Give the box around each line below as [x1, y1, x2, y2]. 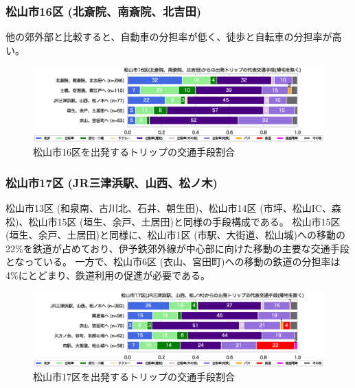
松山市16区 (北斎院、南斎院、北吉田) [5, 2, 202, 19]
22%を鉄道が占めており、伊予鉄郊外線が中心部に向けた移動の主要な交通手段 [5, 241, 350, 255]
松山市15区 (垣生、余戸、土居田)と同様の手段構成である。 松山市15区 [28, 214, 341, 228]
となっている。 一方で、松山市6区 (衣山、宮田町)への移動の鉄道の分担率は [5, 254, 341, 269]
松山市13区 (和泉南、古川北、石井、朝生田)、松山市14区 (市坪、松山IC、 [5, 200, 332, 215]
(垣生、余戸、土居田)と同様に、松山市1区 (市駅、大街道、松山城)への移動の [5, 228, 346, 242]
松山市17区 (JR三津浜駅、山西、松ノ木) [5, 173, 218, 191]
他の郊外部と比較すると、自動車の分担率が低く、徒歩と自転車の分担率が [5, 29, 332, 44]
